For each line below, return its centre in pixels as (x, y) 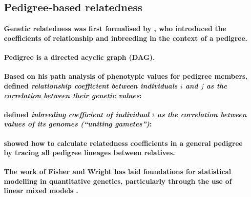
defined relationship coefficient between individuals (91, 85)
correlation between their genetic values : (73, 95)
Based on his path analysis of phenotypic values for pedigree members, (126, 76)
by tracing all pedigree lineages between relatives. (90, 152)
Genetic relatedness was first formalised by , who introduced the (115, 28)
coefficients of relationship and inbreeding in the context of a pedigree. (126, 38)
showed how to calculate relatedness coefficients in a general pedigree (123, 143)
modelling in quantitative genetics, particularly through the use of (118, 181)
